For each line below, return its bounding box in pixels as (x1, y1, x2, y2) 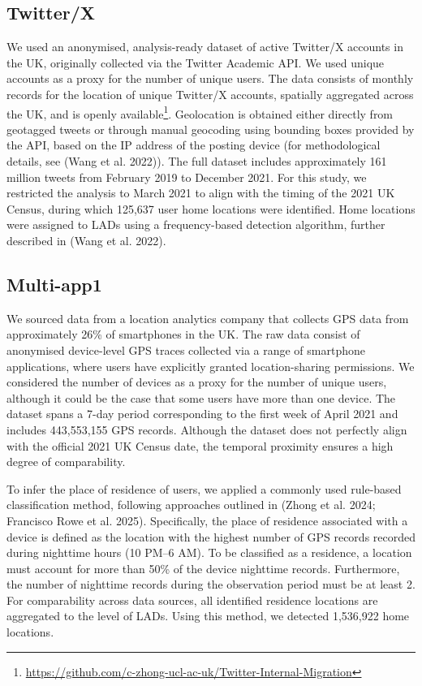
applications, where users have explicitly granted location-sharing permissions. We (6, 357, 415, 374)
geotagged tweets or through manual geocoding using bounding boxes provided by (6, 120, 415, 137)
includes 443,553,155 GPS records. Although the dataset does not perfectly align (6, 421, 407, 438)
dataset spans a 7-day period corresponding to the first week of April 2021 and (6, 405, 398, 422)
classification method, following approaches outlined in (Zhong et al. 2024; (6, 496, 376, 513)
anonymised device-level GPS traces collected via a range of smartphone (6, 341, 365, 358)
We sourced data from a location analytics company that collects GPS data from (6, 309, 409, 326)
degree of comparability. (6, 453, 126, 470)
